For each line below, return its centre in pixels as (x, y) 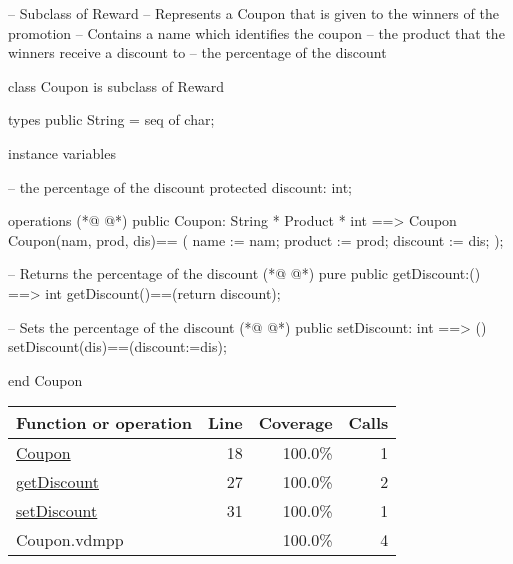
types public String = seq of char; (111, 119)
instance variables (62, 152)
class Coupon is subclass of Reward (116, 85)
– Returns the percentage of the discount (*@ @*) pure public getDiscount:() (244, 273)
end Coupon (45, 379)
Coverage (295, 423)
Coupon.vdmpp (70, 540)
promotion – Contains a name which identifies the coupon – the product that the (256, 32)
